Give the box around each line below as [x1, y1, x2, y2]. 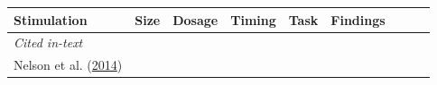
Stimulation [14, 10, 88, 29]
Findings [330, 10, 386, 29]
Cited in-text [14, 33, 83, 52]
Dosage [172, 10, 218, 29]
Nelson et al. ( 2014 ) [14, 55, 123, 74]
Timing [230, 10, 276, 29]
